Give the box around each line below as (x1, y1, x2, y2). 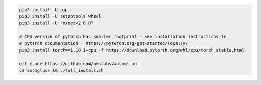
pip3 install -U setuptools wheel (19, 14, 101, 19)
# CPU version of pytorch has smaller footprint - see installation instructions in (19, 34, 227, 40)
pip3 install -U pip (19, 7, 68, 12)
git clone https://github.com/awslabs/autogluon (19, 61, 137, 66)
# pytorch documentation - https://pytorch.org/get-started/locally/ (19, 41, 188, 46)
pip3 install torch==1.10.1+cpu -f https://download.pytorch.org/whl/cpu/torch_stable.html (19, 47, 245, 53)
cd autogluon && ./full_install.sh (19, 68, 104, 73)
